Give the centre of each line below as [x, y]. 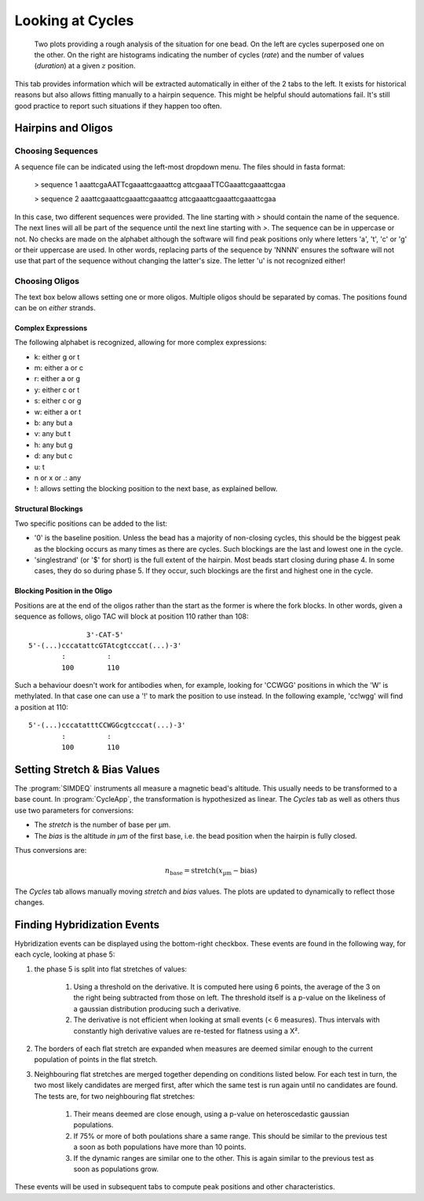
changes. [29, 902]
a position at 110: [41, 707]
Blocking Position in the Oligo [64, 591]
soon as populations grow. [116, 1169]
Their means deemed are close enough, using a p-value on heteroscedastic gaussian [211, 1114]
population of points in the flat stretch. [96, 1060]
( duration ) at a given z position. [85, 66]
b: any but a [53, 423]
